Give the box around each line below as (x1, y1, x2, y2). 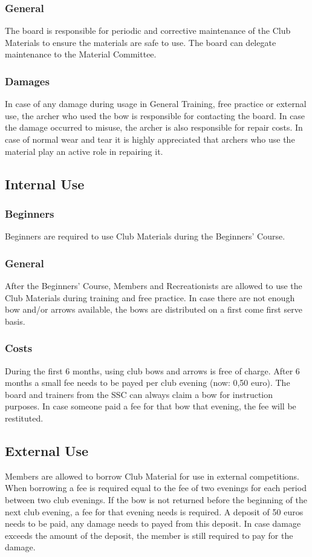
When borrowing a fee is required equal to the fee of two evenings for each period (5, 481, 307, 494)
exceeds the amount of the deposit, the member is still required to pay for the (5, 529, 293, 541)
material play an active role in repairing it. (5, 145, 163, 157)
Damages (5, 73, 50, 88)
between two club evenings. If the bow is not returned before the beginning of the (5, 493, 307, 506)
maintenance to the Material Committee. (5, 48, 157, 60)
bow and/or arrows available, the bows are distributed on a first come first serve (5, 303, 302, 316)
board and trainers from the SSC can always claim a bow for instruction (5, 388, 273, 400)
